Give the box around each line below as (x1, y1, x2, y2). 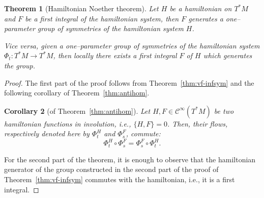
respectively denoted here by (4, 128, 90, 139)
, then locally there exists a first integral (53, 50, 177, 61)
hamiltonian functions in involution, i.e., (4, 118, 131, 129)
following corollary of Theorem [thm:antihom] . (4, 87, 150, 98)
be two (214, 105, 234, 116)
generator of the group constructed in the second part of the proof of (4, 164, 219, 175)
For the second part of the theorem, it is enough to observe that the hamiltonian (4, 154, 256, 164)
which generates (203, 50, 252, 61)
